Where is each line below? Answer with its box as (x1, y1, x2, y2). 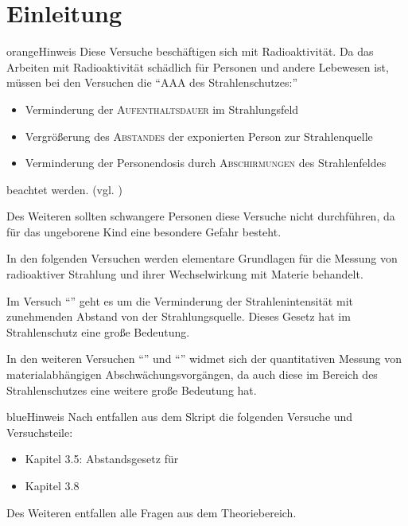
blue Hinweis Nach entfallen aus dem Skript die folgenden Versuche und (6, 408, 353, 425)
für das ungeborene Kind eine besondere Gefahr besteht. (6, 223, 282, 240)
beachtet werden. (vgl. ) (6, 181, 122, 197)
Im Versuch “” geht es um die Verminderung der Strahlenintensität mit (6, 292, 353, 309)
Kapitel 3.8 (25, 477, 80, 493)
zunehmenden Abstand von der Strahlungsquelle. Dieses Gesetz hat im (6, 308, 351, 325)
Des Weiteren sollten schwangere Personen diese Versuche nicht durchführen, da (6, 208, 395, 224)
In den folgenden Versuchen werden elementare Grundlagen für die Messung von (6, 250, 398, 267)
